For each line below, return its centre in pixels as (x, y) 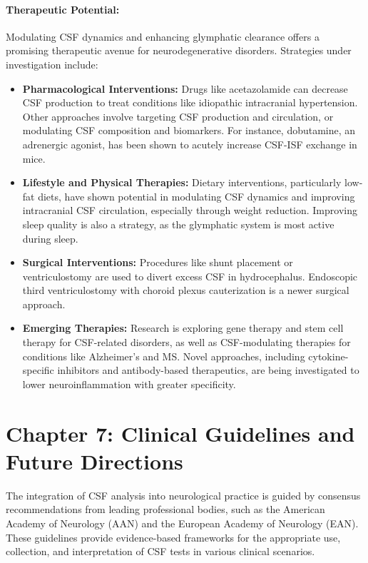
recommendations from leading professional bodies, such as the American (165, 509)
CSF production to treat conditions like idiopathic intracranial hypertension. (190, 102)
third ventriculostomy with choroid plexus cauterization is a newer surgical (186, 290)
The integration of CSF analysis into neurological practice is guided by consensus (183, 495)
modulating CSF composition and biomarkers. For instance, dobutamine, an (189, 130)
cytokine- (328, 356)
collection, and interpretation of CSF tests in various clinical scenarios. (160, 551)
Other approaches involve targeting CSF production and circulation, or (178, 116)
